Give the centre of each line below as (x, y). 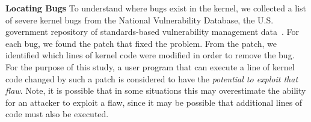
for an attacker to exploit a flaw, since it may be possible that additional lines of (154, 102)
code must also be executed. (57, 114)
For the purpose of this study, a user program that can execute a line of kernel (150, 66)
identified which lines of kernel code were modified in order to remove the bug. (150, 55)
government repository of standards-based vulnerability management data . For (152, 32)
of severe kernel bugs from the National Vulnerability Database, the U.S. (140, 20)
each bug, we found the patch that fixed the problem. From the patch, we (141, 43)
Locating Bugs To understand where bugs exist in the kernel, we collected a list (156, 8)
